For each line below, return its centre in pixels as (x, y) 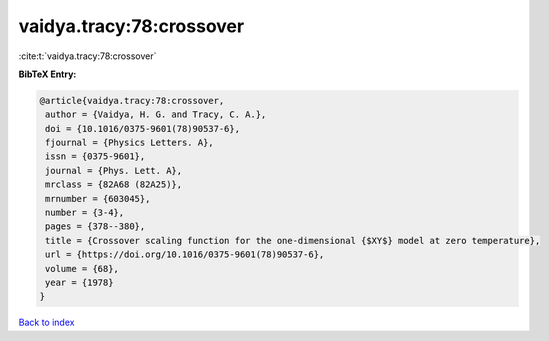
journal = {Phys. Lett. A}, (114, 170)
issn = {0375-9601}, (95, 156)
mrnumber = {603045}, (98, 198)
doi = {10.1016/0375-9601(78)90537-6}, (142, 128)
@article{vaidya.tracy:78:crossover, (132, 100)
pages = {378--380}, (95, 226)
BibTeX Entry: (47, 74)
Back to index (46, 322)
